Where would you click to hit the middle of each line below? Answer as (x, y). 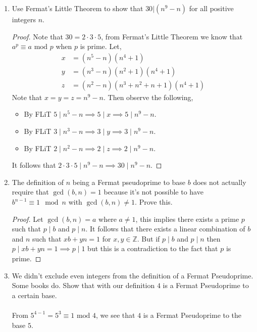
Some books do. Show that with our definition (83, 285)
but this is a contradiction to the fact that (153, 248)
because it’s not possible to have (153, 192)
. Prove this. (154, 202)
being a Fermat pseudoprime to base (129, 182)
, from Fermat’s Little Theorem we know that (172, 36)
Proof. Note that (37, 36)
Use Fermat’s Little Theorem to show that (78, 8)
